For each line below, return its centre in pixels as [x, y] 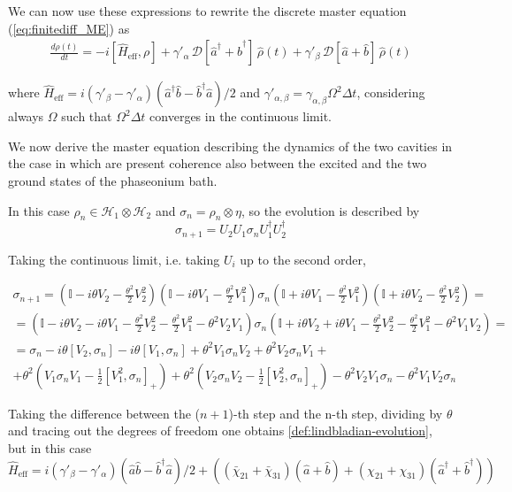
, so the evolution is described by [330, 210]
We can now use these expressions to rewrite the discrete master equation [207, 11]
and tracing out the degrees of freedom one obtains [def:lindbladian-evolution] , [220, 430]
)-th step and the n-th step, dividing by [336, 413]
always [26, 116]
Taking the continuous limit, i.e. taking [114, 259]
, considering [391, 92]
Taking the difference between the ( [104, 413]
